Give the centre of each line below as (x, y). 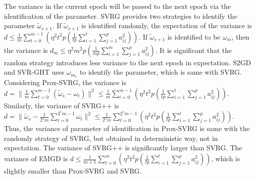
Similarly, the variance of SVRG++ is (62, 105)
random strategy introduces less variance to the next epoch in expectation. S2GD (128, 62)
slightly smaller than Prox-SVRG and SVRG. (73, 171)
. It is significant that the (193, 50)
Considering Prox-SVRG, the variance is (65, 82)
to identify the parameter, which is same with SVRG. (161, 72)
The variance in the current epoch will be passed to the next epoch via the (117, 6)
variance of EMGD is (36, 158)
